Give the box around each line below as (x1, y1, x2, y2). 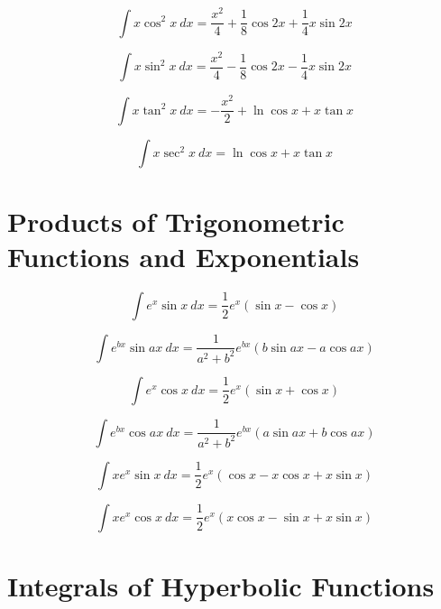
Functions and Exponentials (7, 238, 360, 275)
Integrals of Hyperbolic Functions (7, 567, 435, 604)
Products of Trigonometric (7, 202, 345, 239)
